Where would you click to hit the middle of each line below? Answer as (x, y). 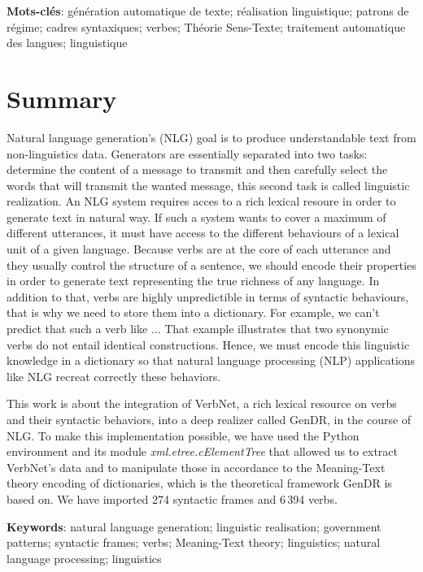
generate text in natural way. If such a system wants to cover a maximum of (196, 217)
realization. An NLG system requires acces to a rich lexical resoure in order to (201, 201)
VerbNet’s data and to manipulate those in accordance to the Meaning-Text (196, 467)
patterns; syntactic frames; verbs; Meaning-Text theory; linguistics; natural (194, 542)
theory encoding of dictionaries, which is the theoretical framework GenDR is (199, 483)
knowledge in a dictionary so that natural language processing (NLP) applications (211, 360)
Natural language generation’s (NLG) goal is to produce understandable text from (211, 137)
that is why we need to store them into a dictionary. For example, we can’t (193, 312)
